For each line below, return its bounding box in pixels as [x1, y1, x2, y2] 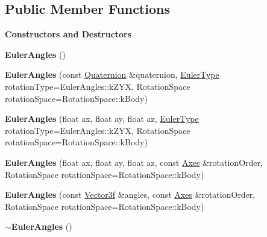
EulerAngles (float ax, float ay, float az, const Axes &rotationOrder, [5, 156, 263, 168]
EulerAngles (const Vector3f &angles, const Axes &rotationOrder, [5, 188, 256, 201]
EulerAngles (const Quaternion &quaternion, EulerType [5, 68, 219, 81]
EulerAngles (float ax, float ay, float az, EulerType [5, 112, 199, 125]
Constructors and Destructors [5, 28, 132, 40]
